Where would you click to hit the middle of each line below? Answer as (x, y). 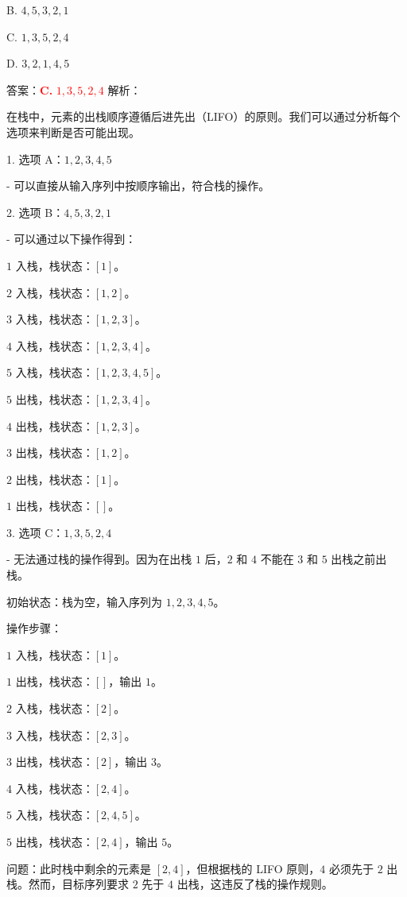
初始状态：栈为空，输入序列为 (84, 601)
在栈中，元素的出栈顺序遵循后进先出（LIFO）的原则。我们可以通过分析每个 (203, 116)
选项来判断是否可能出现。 (73, 131)
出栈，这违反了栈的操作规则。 (255, 884)
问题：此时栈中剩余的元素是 (79, 868)
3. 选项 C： (35, 532)
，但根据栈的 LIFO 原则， (253, 868)
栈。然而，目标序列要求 (68, 884)
